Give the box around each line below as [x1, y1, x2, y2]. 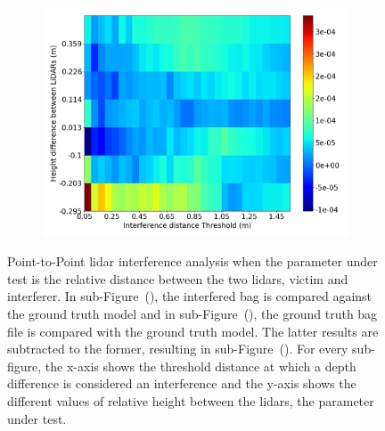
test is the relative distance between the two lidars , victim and [7, 269, 348, 288]
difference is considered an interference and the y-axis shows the [7, 374, 356, 393]
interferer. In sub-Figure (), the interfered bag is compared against [7, 287, 373, 305]
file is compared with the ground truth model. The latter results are [7, 321, 379, 340]
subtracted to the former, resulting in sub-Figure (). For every [7, 339, 348, 358]
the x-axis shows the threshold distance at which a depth [45, 356, 356, 375]
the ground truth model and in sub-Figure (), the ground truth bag [7, 304, 378, 322]
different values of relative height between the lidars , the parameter [7, 391, 374, 410]
